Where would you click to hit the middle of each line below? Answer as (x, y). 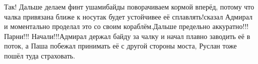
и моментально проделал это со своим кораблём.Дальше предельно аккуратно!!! (126, 26)
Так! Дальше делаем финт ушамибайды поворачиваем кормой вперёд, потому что (129, 6)
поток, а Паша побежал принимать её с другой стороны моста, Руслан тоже (120, 46)
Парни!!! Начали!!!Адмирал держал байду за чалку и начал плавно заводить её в (127, 36)
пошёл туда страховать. (40, 55)
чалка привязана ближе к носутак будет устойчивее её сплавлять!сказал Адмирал (128, 16)
